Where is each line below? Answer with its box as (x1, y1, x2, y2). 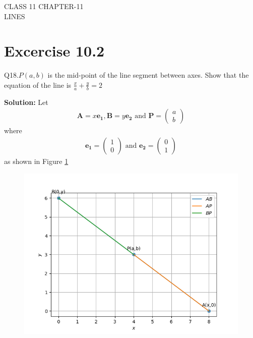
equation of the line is (4, 79, 72, 90)
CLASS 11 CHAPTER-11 (4, 1, 84, 11)
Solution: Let (4, 96, 48, 107)
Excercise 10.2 (4, 40, 105, 61)
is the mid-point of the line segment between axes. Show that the (47, 70, 249, 80)
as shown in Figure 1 (4, 155, 69, 166)
